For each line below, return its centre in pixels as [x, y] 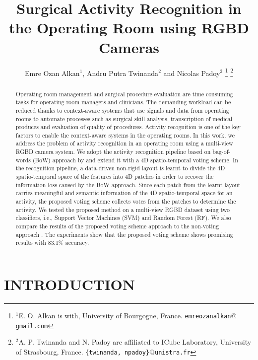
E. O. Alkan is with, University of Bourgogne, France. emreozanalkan [125, 315]
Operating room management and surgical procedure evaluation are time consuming [124, 94]
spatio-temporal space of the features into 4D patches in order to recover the [115, 177]
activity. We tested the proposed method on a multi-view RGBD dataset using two [123, 209]
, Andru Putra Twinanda [121, 73]
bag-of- [222, 152]
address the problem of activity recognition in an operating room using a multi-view [124, 143]
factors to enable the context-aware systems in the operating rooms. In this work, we [125, 135]
